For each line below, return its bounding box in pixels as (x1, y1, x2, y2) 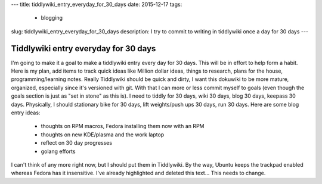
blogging (41, 14, 63, 21)
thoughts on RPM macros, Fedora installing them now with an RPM (41, 123, 205, 130)
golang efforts (41, 148, 76, 155)
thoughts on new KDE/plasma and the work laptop (41, 131, 165, 138)
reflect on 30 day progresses (41, 139, 113, 146)
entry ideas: (11, 109, 41, 116)
